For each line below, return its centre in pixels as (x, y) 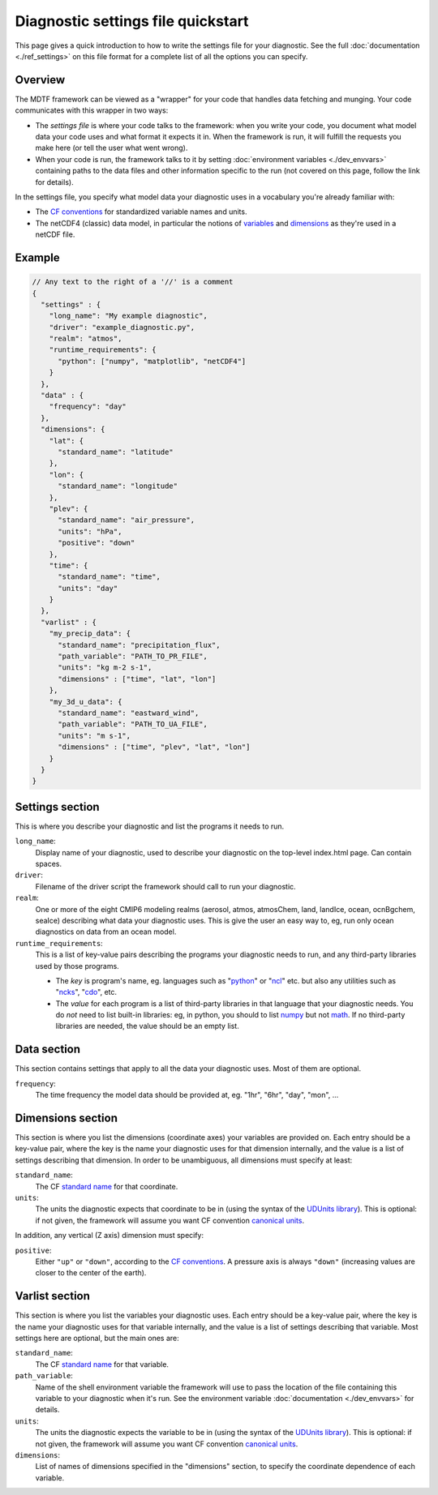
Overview (40, 80)
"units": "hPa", (90, 531)
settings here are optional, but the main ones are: (97, 1339)
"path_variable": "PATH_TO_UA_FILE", (133, 724)
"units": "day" (88, 588)
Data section (48, 1049)
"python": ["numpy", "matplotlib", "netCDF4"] (152, 361)
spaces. (49, 864)
